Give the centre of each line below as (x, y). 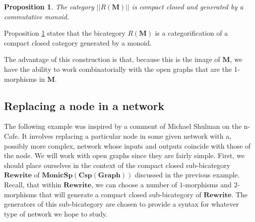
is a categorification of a (191, 33)
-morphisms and (207, 184)
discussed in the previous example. (187, 175)
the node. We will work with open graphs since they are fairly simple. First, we (124, 155)
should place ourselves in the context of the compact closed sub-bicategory (117, 165)
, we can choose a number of (134, 184)
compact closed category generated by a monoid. (78, 42)
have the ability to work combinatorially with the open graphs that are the (118, 69)
